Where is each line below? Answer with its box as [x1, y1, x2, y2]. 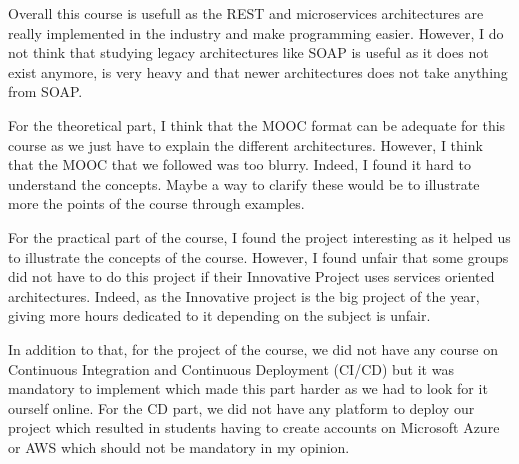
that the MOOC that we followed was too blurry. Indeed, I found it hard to [8, 154, 472, 175]
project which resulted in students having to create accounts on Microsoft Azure [8, 417, 500, 438]
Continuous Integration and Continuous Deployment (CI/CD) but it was [8, 358, 454, 379]
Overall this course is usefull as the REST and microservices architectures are [8, 3, 484, 23]
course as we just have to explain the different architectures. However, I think [8, 134, 483, 155]
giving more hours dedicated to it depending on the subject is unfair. [8, 305, 431, 326]
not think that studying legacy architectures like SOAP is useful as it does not [8, 42, 489, 63]
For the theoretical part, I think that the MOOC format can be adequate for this [8, 114, 506, 135]
